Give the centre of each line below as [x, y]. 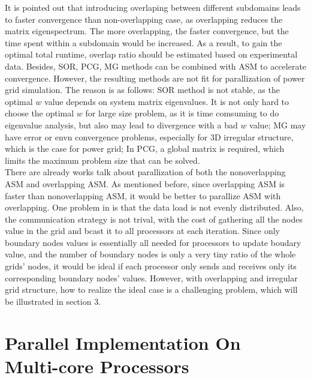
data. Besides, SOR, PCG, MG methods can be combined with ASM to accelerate [156, 66]
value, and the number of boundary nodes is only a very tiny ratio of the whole [150, 254]
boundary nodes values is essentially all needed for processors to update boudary [153, 242]
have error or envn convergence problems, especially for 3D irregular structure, [149, 136]
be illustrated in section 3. [53, 301]
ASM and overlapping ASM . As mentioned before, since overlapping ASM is [145, 183]
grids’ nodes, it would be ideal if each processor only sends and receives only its [151, 266]
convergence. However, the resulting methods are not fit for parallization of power [155, 78]
